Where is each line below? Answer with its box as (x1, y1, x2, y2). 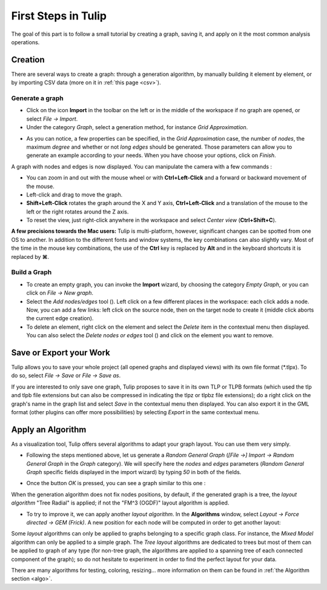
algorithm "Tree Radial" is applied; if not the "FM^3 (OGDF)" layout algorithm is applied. (11, 499, 230, 506)
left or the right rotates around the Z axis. (26, 208, 129, 215)
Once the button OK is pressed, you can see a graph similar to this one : (26, 480, 206, 487)
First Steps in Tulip (11, 9, 107, 22)
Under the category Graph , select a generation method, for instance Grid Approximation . (26, 124, 248, 131)
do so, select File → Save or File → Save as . (11, 372, 121, 379)
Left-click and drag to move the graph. (26, 191, 123, 198)
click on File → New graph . (26, 289, 94, 297)
